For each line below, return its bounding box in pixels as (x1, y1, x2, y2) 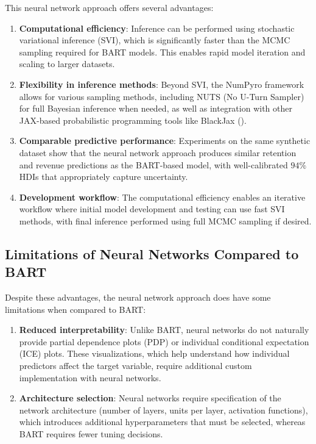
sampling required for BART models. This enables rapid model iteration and (19, 45, 306, 58)
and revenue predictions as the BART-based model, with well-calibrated (19, 158, 288, 171)
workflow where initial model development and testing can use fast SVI (19, 202, 285, 215)
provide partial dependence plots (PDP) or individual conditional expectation (19, 335, 309, 348)
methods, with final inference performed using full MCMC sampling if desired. (19, 214, 312, 227)
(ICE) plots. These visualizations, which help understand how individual (19, 347, 290, 360)
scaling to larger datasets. (19, 57, 115, 70)
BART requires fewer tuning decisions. (19, 428, 163, 440)
